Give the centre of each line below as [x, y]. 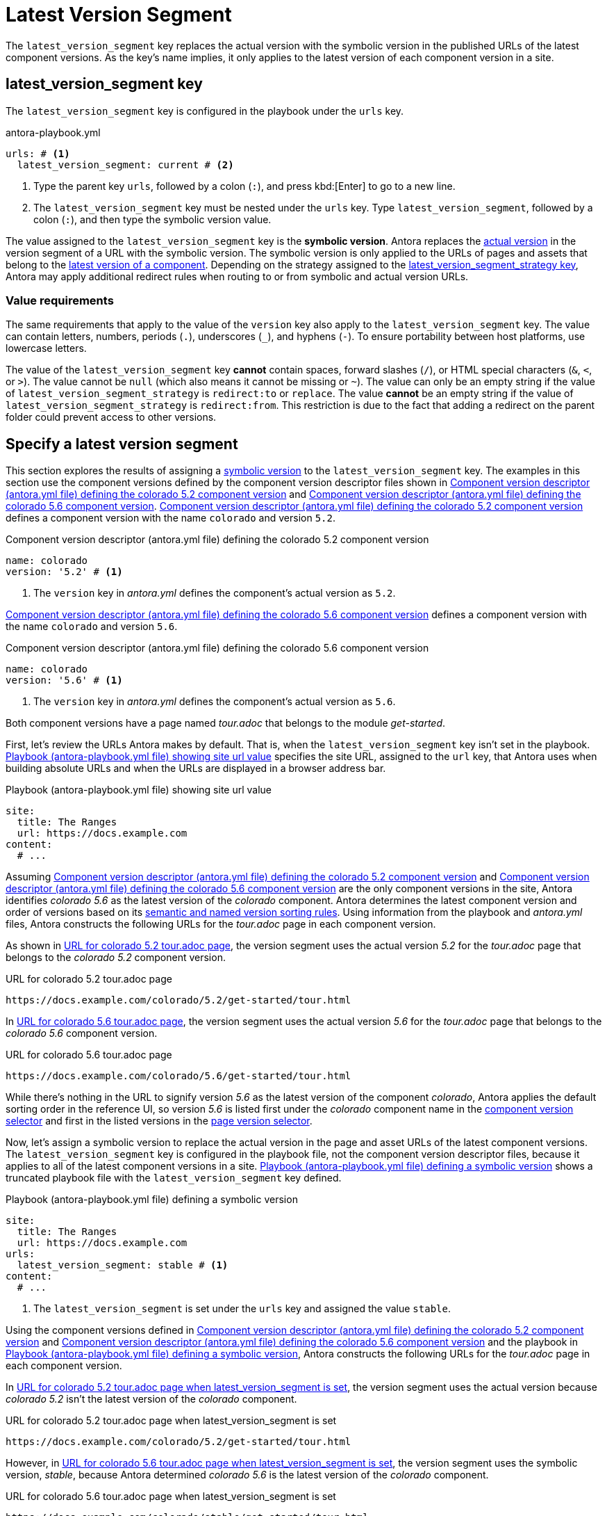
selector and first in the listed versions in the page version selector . [159, 1121]
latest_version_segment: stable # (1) [123, 1265]
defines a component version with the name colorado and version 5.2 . [171, 518]
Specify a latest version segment [122, 444]
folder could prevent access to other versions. [111, 417]
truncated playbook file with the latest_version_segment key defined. [174, 1178]
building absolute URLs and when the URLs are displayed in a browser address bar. [196, 768]
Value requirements [60, 300]
